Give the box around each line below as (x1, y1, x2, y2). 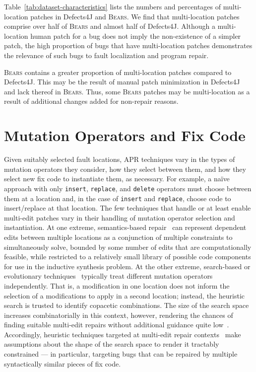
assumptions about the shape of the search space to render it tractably (4, 339, 219, 349)
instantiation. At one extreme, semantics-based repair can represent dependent (4, 222, 247, 232)
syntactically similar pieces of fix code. (4, 358, 121, 369)
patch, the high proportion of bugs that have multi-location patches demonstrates (4, 40, 253, 51)
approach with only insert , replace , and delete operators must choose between (4, 183, 252, 193)
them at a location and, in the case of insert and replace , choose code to (4, 193, 231, 203)
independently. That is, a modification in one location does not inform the (4, 280, 230, 291)
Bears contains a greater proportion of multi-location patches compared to (4, 67, 232, 77)
